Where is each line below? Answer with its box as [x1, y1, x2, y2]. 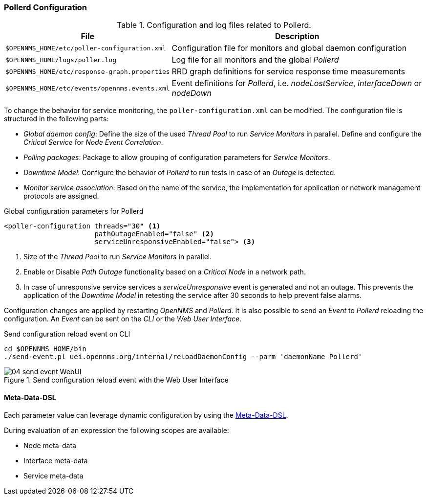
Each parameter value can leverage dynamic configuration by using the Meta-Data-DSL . [4, 410, 288, 419]
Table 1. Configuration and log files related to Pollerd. [117, 20, 311, 30]
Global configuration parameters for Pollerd [4, 207, 144, 216]
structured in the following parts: [4, 114, 109, 123]
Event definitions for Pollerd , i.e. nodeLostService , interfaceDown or [171, 78, 422, 89]
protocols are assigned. [23, 192, 99, 201]
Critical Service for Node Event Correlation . [23, 138, 163, 147]
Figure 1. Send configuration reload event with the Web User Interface [4, 376, 229, 385]
